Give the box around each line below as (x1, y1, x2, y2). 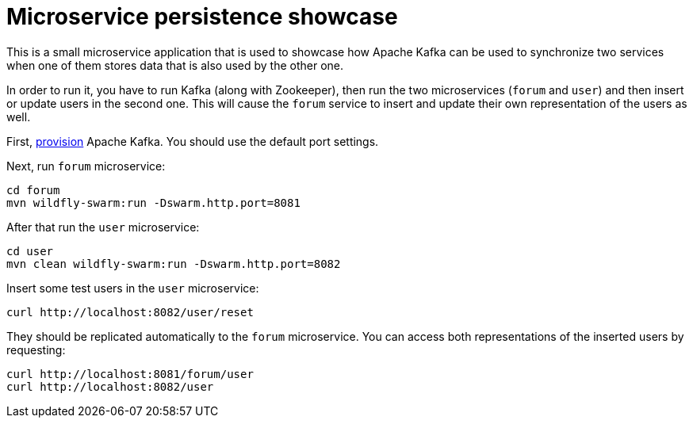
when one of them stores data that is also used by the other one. (6, 58, 344, 72)
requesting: (6, 342, 66, 357)
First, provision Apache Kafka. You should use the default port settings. (6, 134, 379, 148)
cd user (6, 244, 54, 258)
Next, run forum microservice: (6, 159, 166, 173)
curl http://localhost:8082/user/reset (6, 305, 254, 319)
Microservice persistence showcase (6, 3, 398, 30)
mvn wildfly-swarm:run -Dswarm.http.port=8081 (6, 196, 301, 209)
